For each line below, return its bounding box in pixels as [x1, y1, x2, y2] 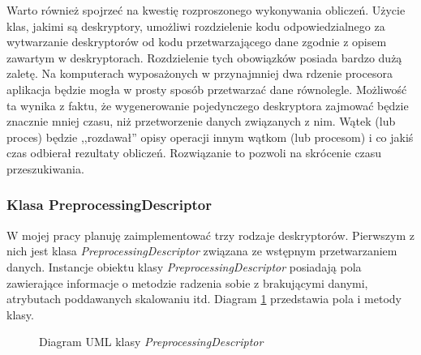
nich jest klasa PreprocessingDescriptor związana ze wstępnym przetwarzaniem [6, 242, 397, 259]
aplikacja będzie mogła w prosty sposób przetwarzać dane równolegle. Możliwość [6, 80, 407, 97]
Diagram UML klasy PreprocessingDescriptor [39, 333, 264, 350]
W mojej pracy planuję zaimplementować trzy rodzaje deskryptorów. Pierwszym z [6, 226, 415, 243]
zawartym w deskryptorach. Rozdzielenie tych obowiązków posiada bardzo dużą [6, 49, 402, 66]
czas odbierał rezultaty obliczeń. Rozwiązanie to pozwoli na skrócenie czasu [6, 144, 382, 161]
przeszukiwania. [6, 160, 84, 177]
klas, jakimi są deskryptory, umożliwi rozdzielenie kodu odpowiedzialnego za [6, 17, 385, 34]
